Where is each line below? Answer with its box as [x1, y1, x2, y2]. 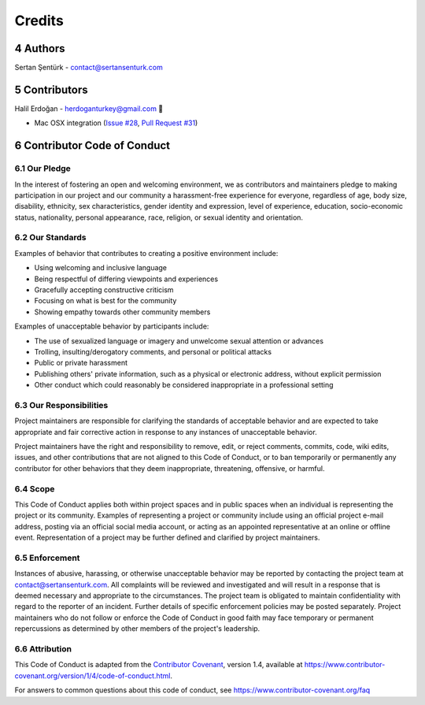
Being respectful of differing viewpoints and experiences [34, 274, 219, 284]
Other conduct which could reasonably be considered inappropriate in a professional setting [34, 380, 334, 390]
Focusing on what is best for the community [34, 296, 177, 306]
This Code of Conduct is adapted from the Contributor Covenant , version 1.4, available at [14, 660, 303, 670]
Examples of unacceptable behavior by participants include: [14, 321, 209, 331]
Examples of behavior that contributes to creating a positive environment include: [14, 248, 279, 258]
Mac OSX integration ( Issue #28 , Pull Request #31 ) [34, 118, 198, 128]
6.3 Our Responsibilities [14, 399, 109, 410]
